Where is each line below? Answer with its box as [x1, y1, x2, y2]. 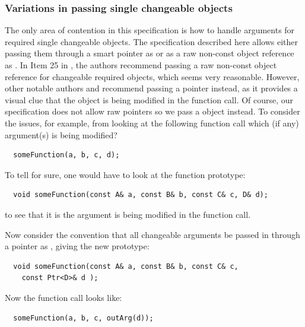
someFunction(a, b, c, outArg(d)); [13, 313, 154, 322]
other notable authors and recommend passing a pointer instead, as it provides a [5, 82, 298, 94]
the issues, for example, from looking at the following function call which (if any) [5, 116, 299, 129]
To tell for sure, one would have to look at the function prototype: [5, 168, 246, 180]
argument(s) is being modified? [5, 128, 117, 141]
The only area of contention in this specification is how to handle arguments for [5, 24, 295, 36]
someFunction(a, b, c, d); [13, 151, 120, 160]
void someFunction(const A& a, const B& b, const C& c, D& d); [13, 191, 268, 199]
